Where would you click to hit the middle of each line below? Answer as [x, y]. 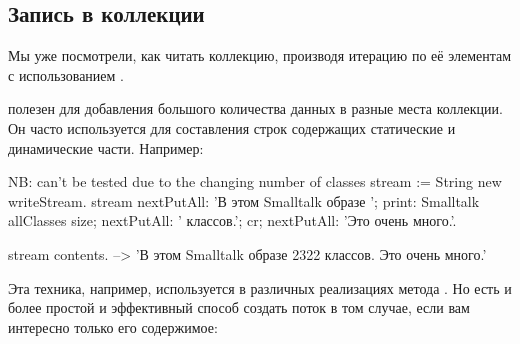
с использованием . [66, 74]
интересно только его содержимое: [113, 326]
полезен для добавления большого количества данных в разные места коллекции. [255, 108]
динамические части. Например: [106, 147]
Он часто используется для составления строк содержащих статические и [232, 127]
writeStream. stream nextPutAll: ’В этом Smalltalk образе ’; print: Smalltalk [244, 200]
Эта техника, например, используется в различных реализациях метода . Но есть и [260, 287]
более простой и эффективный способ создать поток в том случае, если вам [239, 307]
